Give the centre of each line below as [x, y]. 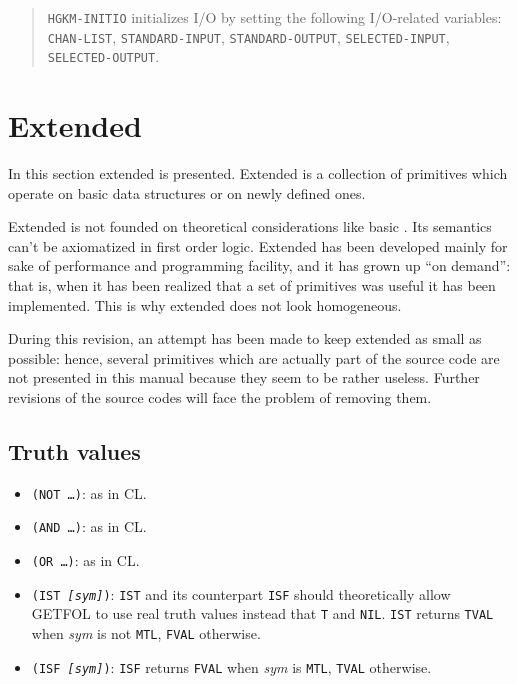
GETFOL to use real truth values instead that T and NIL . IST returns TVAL [262, 613]
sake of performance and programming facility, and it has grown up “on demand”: [259, 265]
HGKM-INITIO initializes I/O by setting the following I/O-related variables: [274, 17]
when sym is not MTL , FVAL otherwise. [146, 633]
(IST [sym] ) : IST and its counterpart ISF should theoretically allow [241, 593]
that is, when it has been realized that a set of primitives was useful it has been [252, 285]
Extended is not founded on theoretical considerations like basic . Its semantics [250, 226]
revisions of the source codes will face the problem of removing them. [220, 397]
